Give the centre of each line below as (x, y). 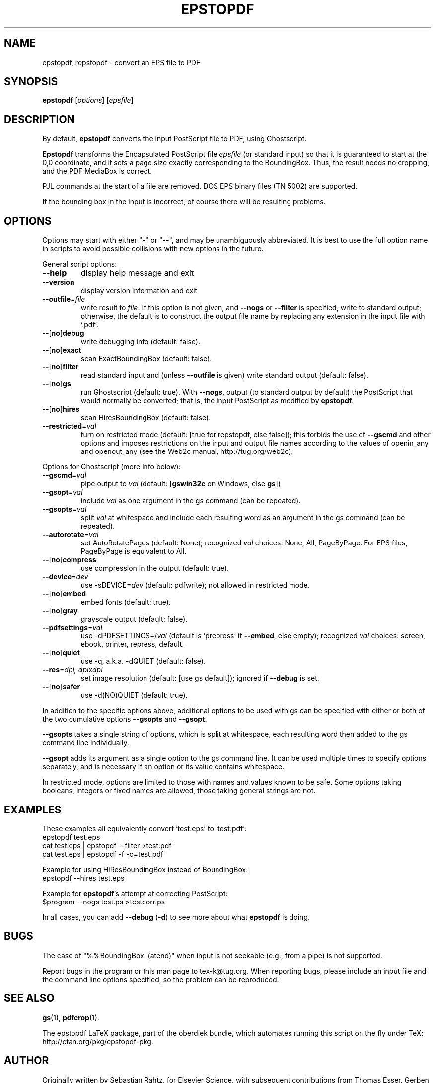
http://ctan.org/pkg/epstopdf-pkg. (98, 1041)
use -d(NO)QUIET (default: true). (134, 695)
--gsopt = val (63, 492)
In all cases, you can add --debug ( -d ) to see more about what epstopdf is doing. (176, 917)
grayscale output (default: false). (134, 619)
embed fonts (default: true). (126, 602)
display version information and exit (139, 291)
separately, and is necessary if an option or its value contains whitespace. (163, 767)
